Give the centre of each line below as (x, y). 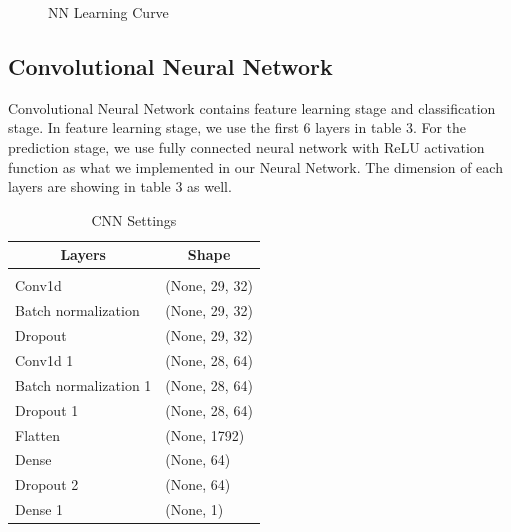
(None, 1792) (205, 434)
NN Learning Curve (108, 12)
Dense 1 (39, 509)
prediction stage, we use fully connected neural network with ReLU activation (246, 146)
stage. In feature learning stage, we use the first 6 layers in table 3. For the (237, 127)
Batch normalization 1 (83, 384)
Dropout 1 (47, 409)
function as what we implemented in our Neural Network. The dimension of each (255, 166)
